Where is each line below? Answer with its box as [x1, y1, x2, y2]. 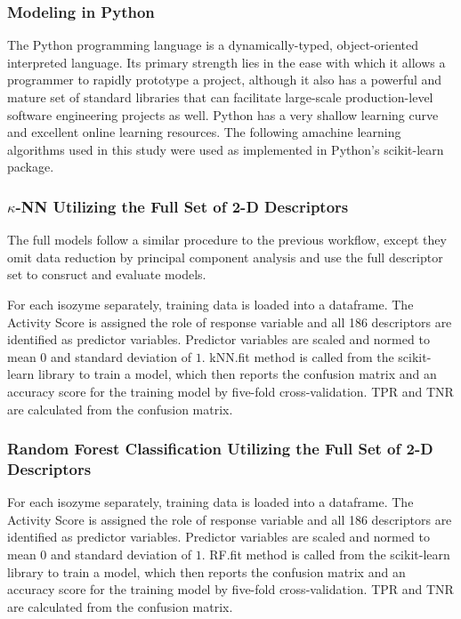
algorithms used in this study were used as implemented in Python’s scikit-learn [7, 140, 444, 158]
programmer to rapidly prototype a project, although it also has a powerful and [7, 70, 442, 89]
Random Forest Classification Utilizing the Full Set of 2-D [7, 438, 433, 460]
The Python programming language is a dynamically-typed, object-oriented [7, 36, 419, 54]
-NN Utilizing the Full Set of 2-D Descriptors [15, 195, 349, 217]
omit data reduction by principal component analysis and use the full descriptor [7, 247, 443, 266]
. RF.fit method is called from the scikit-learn [201, 545, 450, 564]
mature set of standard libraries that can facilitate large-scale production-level [7, 88, 433, 106]
